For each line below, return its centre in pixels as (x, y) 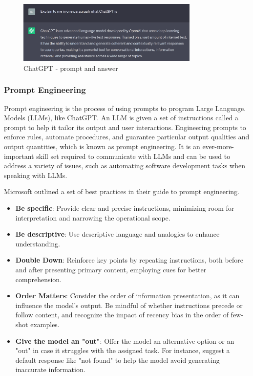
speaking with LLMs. (36, 175)
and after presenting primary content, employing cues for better (111, 269)
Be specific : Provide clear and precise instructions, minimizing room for (125, 208)
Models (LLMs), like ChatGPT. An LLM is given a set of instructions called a (121, 118)
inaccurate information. (50, 369)
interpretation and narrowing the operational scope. (93, 217)
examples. (45, 324)
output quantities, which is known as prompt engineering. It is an (102, 146)
